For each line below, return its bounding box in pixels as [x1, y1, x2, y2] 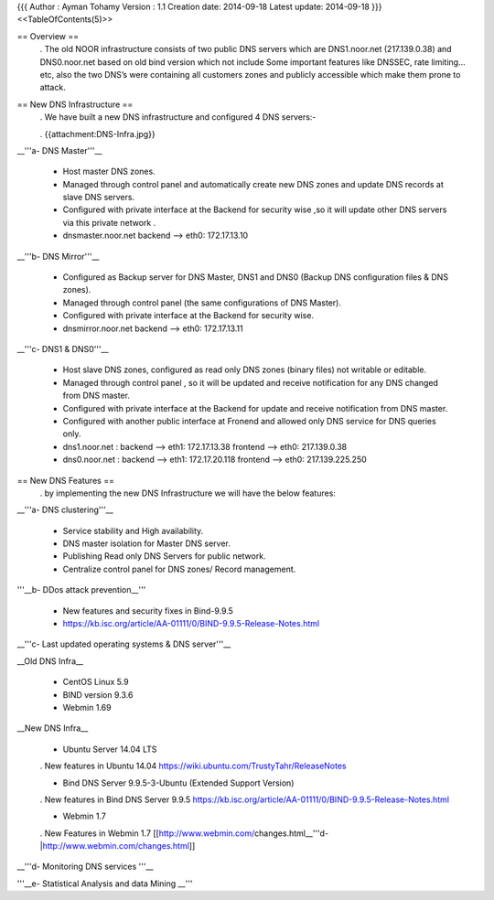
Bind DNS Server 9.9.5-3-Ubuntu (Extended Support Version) [62, 777, 295, 788]
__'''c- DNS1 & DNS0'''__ [16, 343, 109, 354]
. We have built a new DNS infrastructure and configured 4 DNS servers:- [39, 112, 317, 123]
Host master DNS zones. [62, 166, 156, 177]
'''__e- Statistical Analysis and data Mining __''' [16, 878, 193, 889]
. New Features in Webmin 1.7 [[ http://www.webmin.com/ [39, 828, 255, 839]
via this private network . [62, 217, 156, 228]
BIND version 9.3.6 [62, 689, 134, 700]
